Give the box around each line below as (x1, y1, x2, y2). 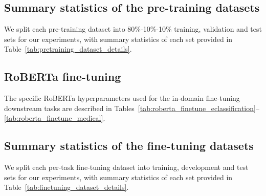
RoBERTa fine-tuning (4, 69, 121, 84)
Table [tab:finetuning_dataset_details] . (4, 182, 129, 192)
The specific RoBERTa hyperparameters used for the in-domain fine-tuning (4, 93, 240, 103)
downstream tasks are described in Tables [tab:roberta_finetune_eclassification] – (4, 102, 259, 113)
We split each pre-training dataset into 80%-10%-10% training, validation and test (4, 24, 262, 34)
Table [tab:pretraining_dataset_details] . (4, 43, 132, 54)
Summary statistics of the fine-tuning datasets (4, 138, 254, 154)
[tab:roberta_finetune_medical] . (4, 113, 105, 123)
